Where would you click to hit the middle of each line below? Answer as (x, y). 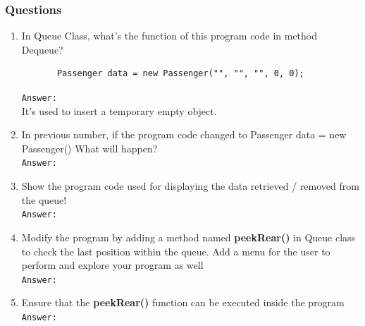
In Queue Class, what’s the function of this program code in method (169, 36)
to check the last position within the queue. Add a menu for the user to (176, 251)
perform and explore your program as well (112, 265)
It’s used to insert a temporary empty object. (119, 110)
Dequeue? (42, 49)
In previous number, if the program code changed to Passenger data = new (184, 134)
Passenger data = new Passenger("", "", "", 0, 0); (180, 74)
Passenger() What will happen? (89, 148)
